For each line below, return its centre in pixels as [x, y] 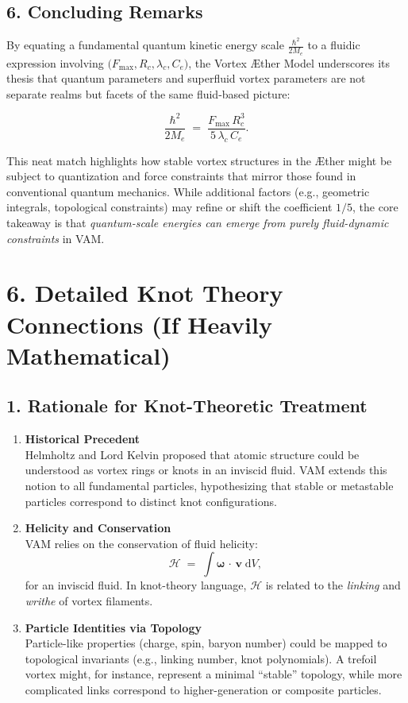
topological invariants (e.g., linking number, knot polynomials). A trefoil [201, 658]
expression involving [55, 62]
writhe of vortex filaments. [89, 600]
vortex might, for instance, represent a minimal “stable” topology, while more [214, 674]
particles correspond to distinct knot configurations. [151, 501]
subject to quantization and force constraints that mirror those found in [181, 176]
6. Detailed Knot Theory [145, 293]
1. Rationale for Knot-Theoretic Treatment [187, 406]
